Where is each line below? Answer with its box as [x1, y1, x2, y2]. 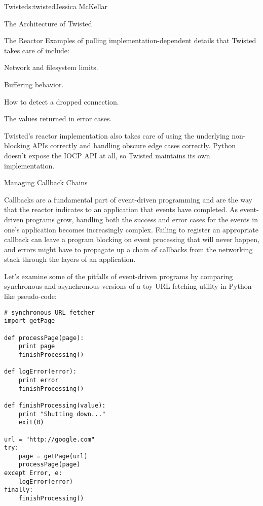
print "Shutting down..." [18, 410, 106, 418]
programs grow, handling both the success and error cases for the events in [25, 214, 258, 224]
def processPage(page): [4, 334, 84, 342]
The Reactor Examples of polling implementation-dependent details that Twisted [4, 35, 256, 46]
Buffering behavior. [4, 79, 64, 89]
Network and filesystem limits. [4, 62, 98, 73]
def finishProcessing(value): [4, 401, 106, 409]
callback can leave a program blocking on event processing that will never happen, [4, 234, 259, 245]
